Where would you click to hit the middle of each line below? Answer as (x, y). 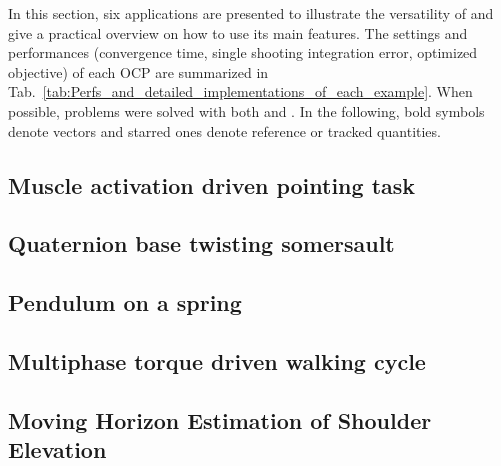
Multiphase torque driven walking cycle (217, 360)
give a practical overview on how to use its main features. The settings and (238, 32)
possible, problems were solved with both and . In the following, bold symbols (246, 110)
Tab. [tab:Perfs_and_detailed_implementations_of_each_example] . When (240, 91)
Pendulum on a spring (125, 302)
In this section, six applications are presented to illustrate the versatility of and (251, 13)
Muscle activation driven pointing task (212, 184)
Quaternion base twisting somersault (201, 243)
